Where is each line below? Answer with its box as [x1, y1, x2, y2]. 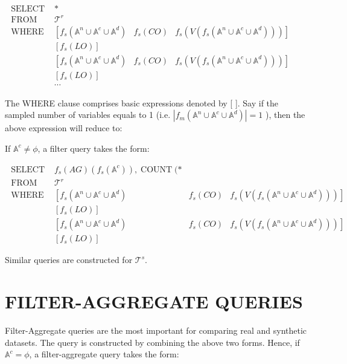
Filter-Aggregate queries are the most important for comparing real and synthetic [5, 323, 307, 336]
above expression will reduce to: [5, 122, 123, 134]
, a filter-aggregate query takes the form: [29, 348, 179, 360]
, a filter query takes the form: [37, 141, 150, 154]
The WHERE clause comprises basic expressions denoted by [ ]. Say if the [5, 96, 279, 109]
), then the [265, 108, 305, 121]
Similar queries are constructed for [5, 253, 133, 266]
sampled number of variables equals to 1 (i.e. [5, 108, 171, 121]
